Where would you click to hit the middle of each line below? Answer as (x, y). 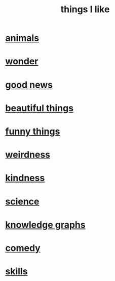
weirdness (28, 155)
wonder (22, 61)
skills (16, 272)
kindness (25, 178)
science (22, 201)
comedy (23, 248)
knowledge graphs (45, 225)
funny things (33, 131)
